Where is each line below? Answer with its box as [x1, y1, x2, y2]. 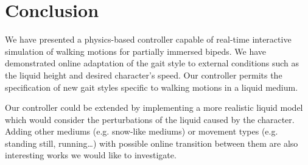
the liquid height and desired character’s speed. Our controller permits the [5, 68, 282, 81]
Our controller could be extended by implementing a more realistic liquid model [5, 101, 303, 114]
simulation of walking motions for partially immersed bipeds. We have [5, 44, 267, 57]
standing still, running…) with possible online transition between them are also [5, 136, 298, 149]
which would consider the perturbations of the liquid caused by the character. [5, 113, 295, 125]
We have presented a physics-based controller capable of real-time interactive [5, 33, 292, 46]
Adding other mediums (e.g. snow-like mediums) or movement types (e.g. [5, 125, 278, 138]
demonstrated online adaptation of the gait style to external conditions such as [5, 57, 299, 69]
